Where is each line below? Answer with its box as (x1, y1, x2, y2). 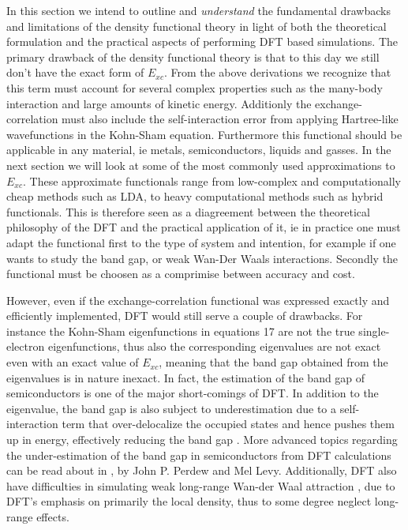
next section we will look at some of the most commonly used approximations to (6, 156, 395, 173)
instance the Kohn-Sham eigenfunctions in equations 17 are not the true (6, 322, 355, 339)
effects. (36, 509, 69, 524)
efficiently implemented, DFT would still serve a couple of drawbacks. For (6, 307, 363, 324)
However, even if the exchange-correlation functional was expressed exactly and (6, 291, 390, 308)
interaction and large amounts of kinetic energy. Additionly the (6, 95, 312, 111)
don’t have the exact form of (6, 64, 144, 81)
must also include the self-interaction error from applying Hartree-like (62, 111, 399, 127)
